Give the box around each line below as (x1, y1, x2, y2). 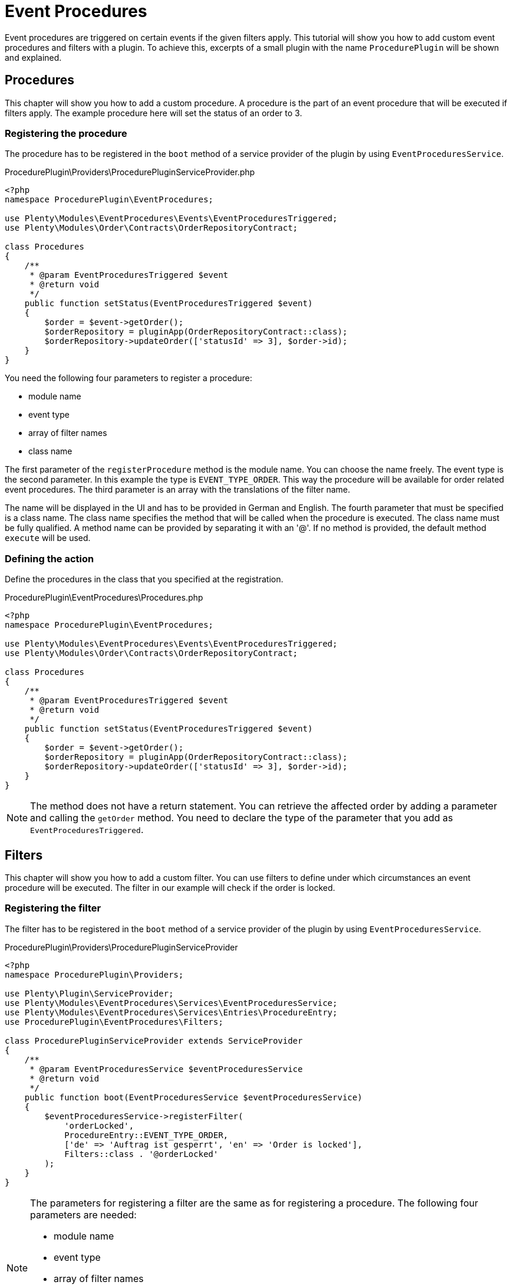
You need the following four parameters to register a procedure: (5, 373, 253, 383)
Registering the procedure (5, 127, 127, 139)
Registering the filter (5, 902, 101, 914)
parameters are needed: (30, 1208, 137, 1221)
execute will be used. (5, 533, 91, 543)
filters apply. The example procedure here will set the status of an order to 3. (5, 107, 302, 118)
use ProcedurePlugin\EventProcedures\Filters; (5, 1017, 223, 1027)
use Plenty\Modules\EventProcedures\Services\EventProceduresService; (5, 998, 338, 1008)
